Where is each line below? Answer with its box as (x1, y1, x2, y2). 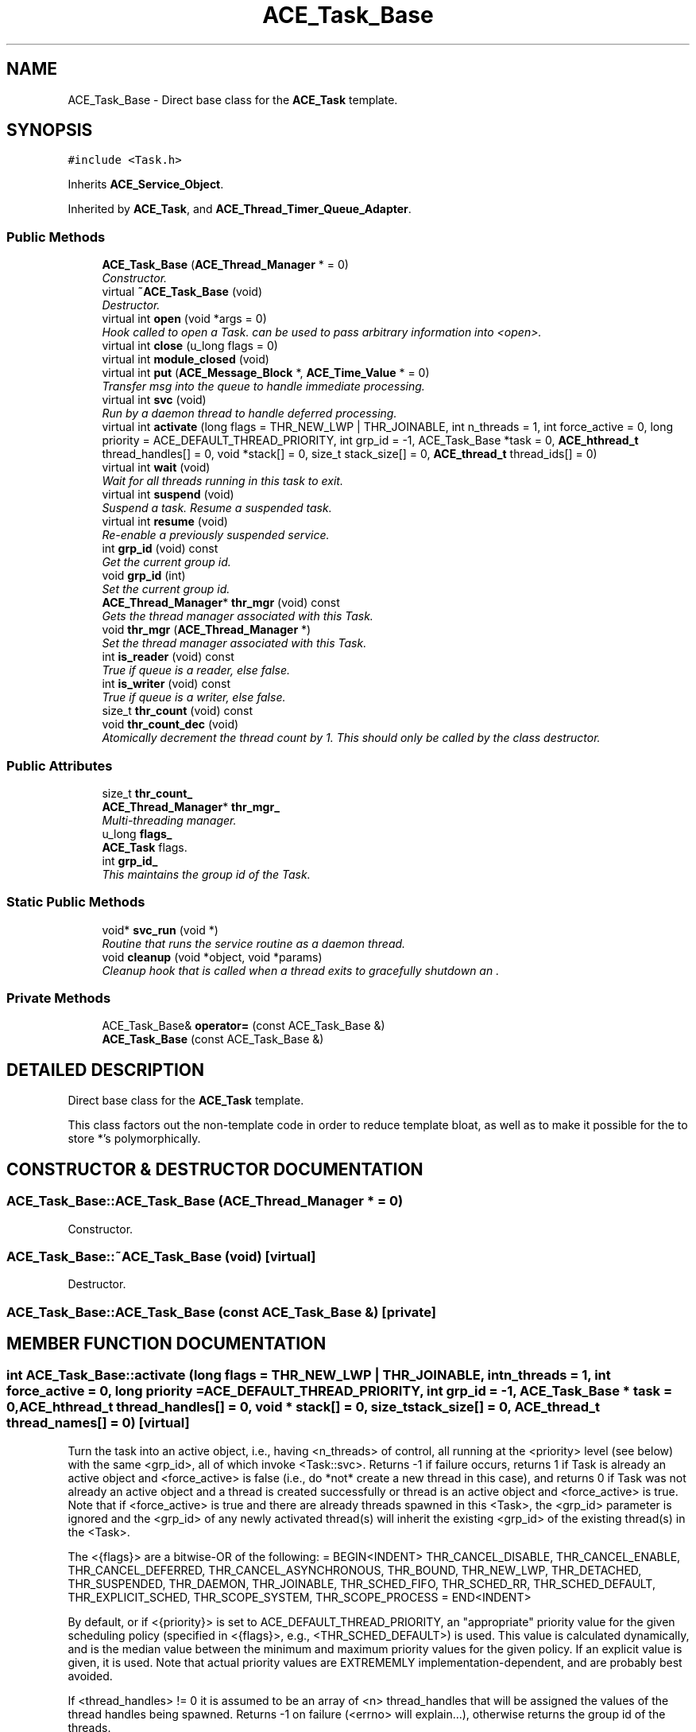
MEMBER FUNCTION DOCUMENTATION (6, 1334, 327, 1354)
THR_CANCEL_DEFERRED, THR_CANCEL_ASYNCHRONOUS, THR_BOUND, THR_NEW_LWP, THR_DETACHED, (68, 1563, 642, 1577)
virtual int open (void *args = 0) (102, 312, 267, 326)
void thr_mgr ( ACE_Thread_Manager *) (102, 623, 311, 637)
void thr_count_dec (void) (102, 717, 239, 732)
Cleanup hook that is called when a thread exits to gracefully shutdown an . (102, 963, 500, 977)
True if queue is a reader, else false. (102, 663, 291, 678)
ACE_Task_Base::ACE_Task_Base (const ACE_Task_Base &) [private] (6, 1303, 436, 1320)
